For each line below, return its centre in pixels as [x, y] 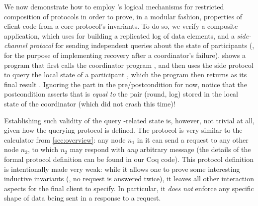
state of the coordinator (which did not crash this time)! [90, 103]
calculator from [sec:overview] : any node [65, 139]
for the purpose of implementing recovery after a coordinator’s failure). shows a [125, 55]
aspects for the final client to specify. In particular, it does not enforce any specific [129, 188]
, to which [43, 149]
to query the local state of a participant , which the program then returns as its [126, 75]
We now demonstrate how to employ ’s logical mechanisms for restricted [114, 6]
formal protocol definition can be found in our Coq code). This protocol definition [129, 159]
